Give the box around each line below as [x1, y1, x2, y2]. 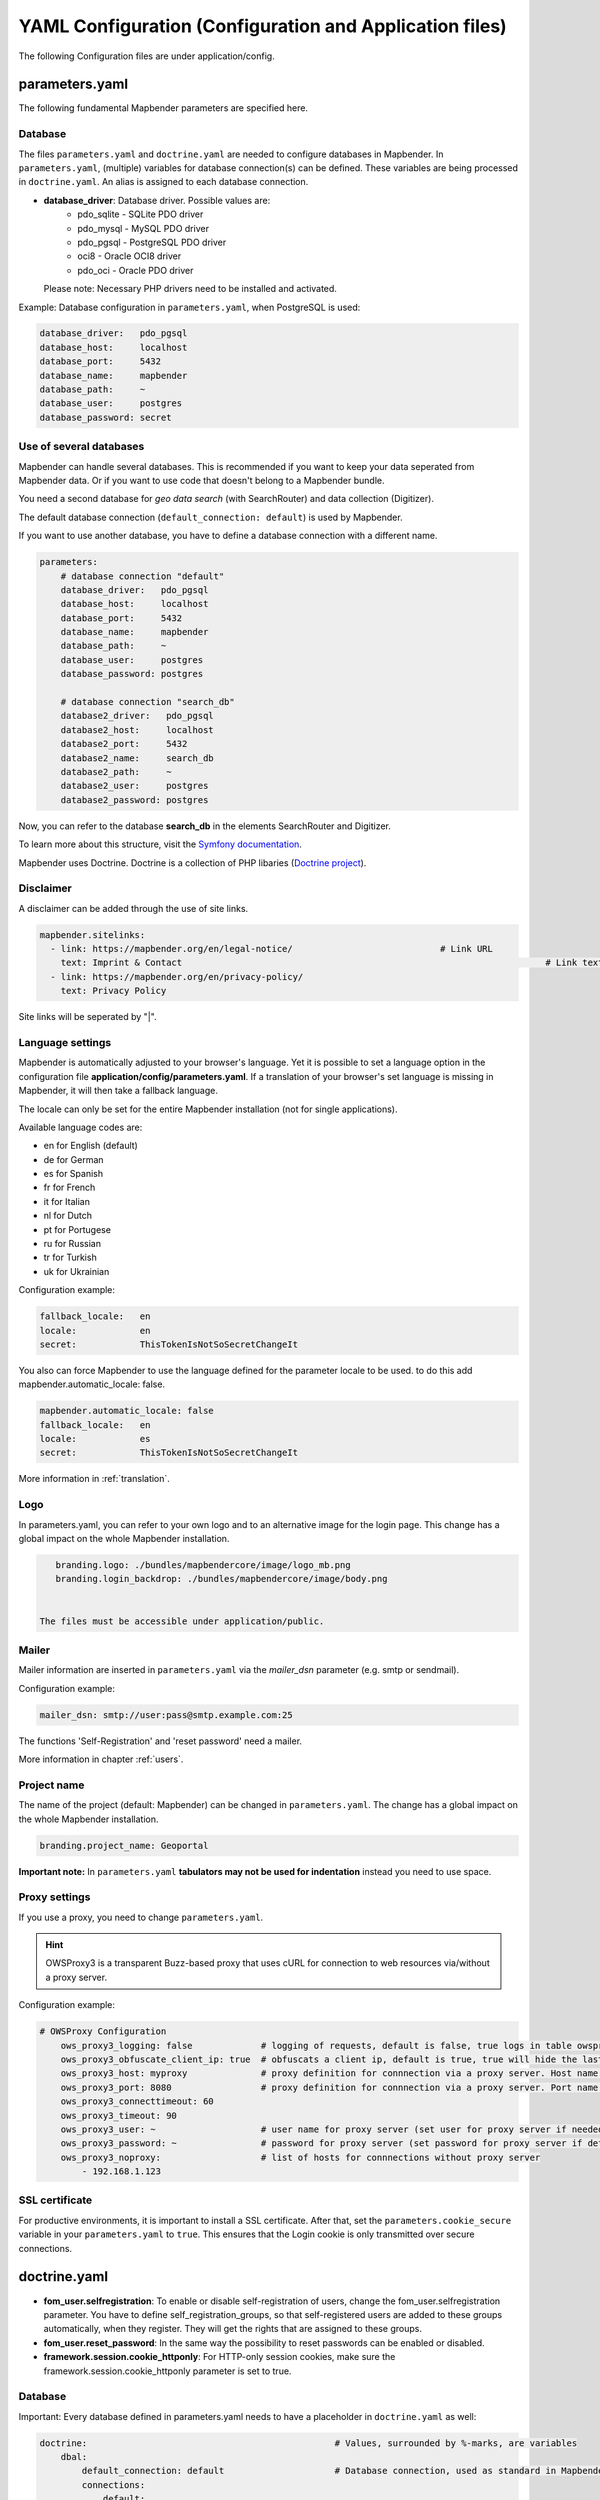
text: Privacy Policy [60, 985, 167, 997]
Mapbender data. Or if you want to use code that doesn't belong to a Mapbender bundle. [18, 474, 385, 486]
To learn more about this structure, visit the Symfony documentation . [18, 838, 302, 850]
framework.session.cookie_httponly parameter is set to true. [43, 2365, 292, 2377]
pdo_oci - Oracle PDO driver [77, 264, 194, 276]
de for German [43, 1153, 104, 1165]
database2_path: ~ [60, 766, 172, 777]
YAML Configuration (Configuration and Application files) [18, 15, 507, 37]
